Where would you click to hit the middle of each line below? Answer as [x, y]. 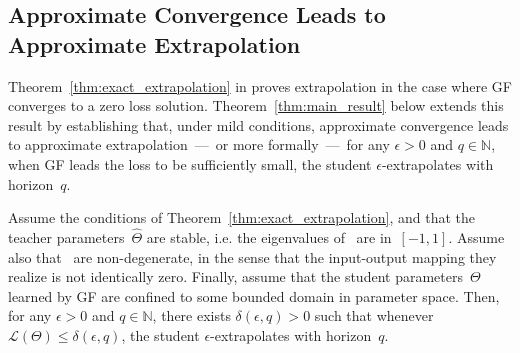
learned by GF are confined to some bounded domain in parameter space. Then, [254, 295]
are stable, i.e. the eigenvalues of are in [269, 236]
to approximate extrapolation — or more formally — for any [199, 144]
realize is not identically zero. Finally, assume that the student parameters [235, 276]
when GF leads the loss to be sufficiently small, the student [190, 163]
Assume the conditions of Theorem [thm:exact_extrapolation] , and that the [242, 217]
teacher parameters [66, 236]
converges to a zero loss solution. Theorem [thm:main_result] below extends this [256, 105]
